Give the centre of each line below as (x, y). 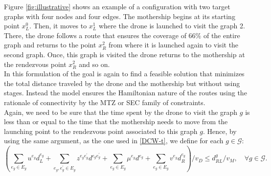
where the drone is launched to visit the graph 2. (172, 26)
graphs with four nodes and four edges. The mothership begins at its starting (120, 16)
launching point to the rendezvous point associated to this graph (101, 131)
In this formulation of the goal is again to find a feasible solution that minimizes (124, 74)
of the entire (222, 35)
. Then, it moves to (58, 26)
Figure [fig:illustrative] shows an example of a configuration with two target (117, 6)
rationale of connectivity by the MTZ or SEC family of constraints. (105, 102)
